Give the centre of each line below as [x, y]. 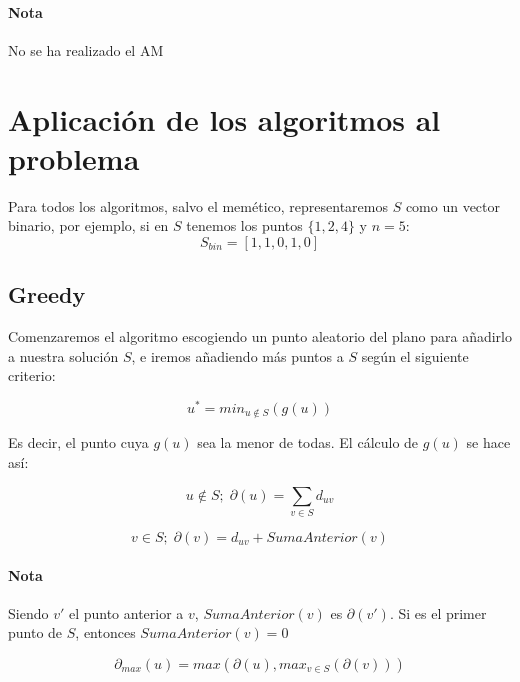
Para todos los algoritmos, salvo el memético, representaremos [198, 205]
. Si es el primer [438, 612]
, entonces [105, 632]
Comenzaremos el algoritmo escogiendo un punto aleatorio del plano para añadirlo [260, 336]
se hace [488, 442]
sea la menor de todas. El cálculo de [308, 442]
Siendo [28, 612]
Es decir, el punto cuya [78, 442]
